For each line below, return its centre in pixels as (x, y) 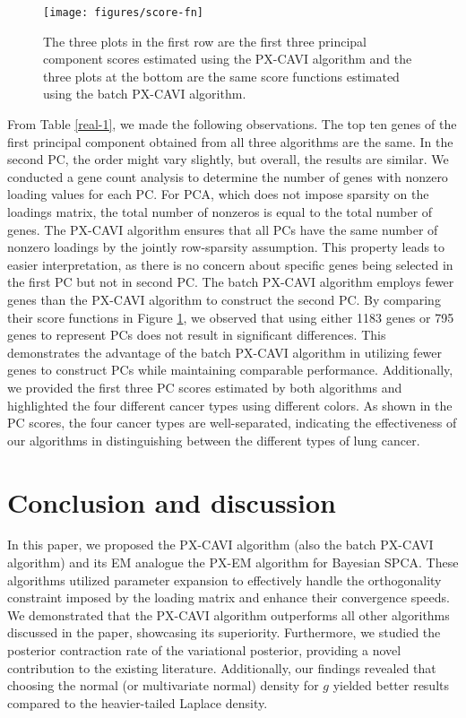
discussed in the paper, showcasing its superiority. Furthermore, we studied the (224, 632)
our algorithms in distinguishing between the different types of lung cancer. (214, 440)
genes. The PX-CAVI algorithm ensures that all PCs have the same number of (223, 229)
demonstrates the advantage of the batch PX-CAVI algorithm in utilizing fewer (225, 352)
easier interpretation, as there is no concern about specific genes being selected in (230, 264)
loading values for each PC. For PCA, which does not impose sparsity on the (218, 194)
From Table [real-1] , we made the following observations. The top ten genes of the (232, 124)
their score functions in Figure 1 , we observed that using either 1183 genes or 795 (231, 317)
